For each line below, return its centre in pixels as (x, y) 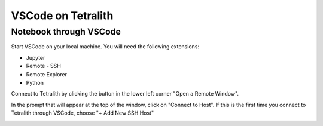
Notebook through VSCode (66, 32)
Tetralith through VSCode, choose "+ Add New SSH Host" (83, 113)
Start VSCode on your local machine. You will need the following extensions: (105, 47)
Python (35, 82)
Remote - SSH (43, 66)
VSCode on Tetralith (62, 16)
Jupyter (36, 57)
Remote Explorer (47, 74)
